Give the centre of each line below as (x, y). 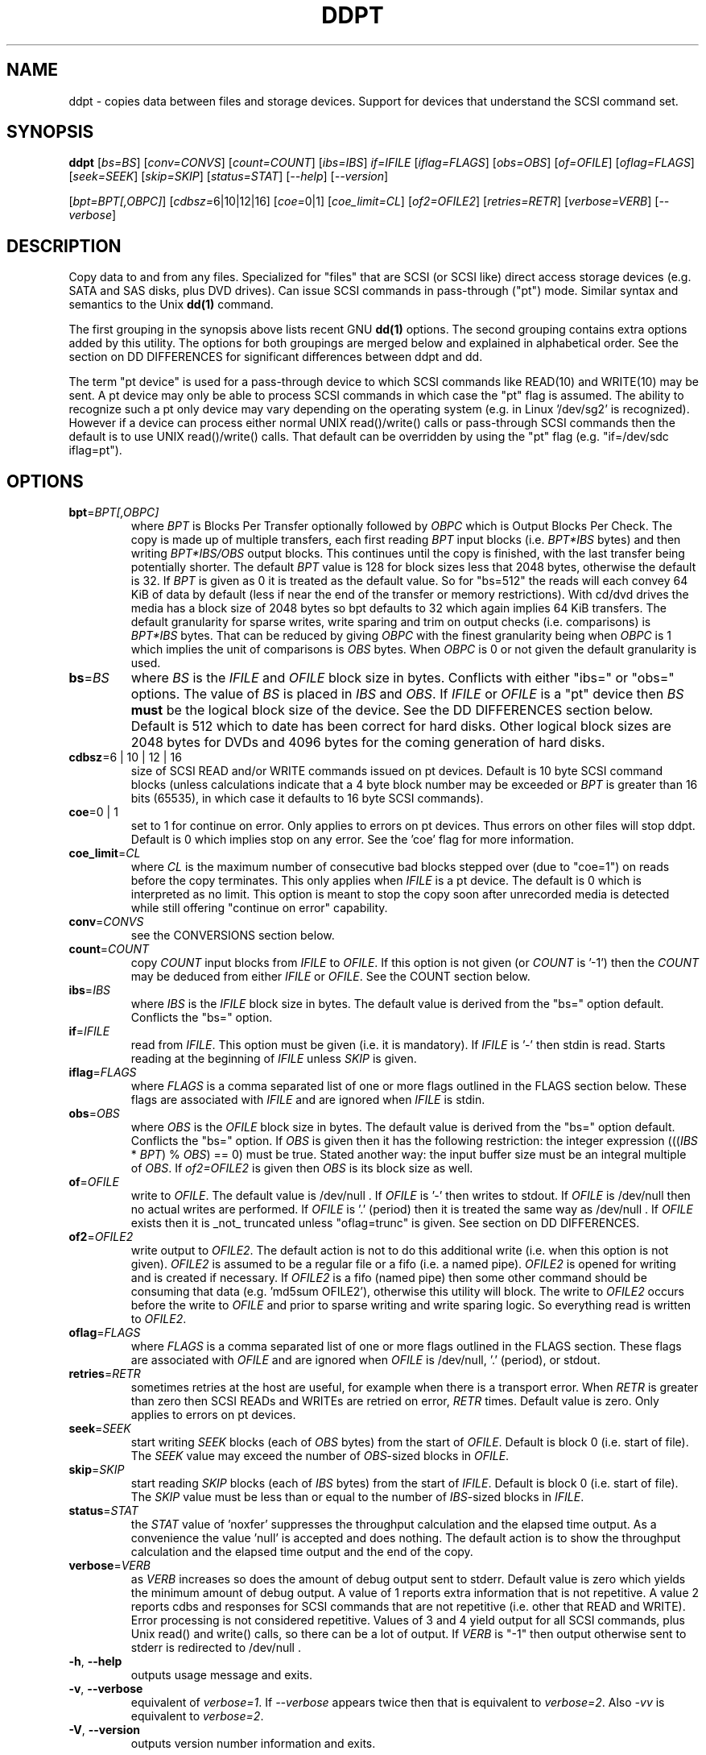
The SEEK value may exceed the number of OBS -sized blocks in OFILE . (320, 1456)
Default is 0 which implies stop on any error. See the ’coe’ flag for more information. (353, 840)
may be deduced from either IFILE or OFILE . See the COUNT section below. (330, 977)
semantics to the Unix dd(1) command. (171, 305)
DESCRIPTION (64, 246)
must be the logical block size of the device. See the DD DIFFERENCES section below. (392, 710)
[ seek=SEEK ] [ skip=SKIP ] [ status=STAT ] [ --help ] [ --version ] (229, 176)
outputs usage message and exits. (222, 1675)
